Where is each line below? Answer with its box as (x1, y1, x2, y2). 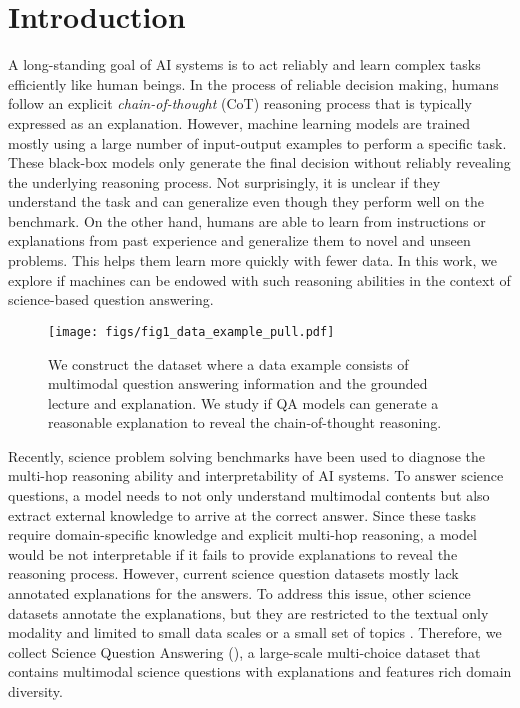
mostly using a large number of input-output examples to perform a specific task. (8, 132, 507, 153)
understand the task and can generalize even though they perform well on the (8, 191, 484, 212)
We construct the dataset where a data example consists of (48, 353, 409, 374)
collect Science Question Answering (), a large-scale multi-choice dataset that (8, 641, 481, 662)
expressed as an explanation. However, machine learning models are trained (8, 112, 471, 133)
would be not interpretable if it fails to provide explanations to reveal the (8, 543, 458, 564)
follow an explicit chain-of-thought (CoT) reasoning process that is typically (8, 93, 472, 114)
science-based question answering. (8, 289, 214, 310)
